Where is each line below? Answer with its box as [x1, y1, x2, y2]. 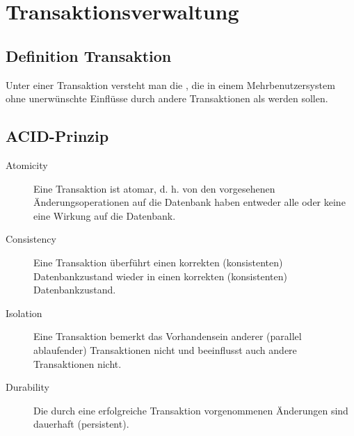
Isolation [6, 305, 42, 320]
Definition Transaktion [6, 45, 172, 66]
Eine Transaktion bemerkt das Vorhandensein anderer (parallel [33, 329, 302, 344]
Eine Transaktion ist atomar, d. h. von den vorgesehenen [33, 181, 275, 195]
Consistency [6, 232, 56, 246]
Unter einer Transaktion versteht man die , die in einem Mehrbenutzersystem [6, 77, 335, 92]
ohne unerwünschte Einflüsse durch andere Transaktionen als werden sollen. [6, 91, 328, 106]
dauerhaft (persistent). [33, 417, 129, 431]
